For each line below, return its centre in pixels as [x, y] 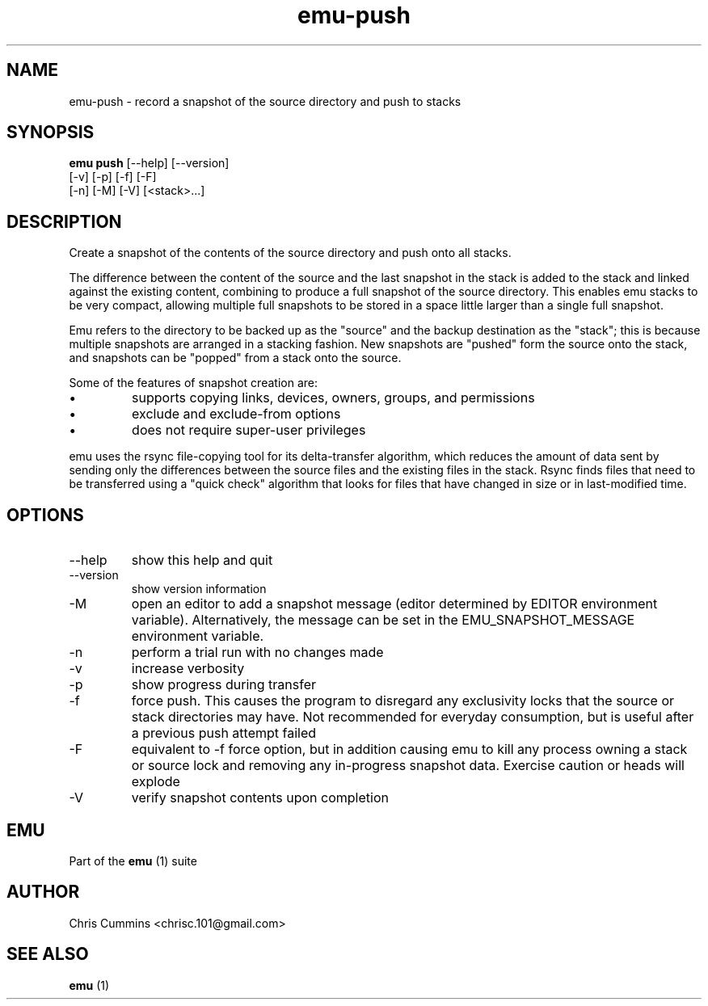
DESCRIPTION [64, 221]
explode [156, 782]
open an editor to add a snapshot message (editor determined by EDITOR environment [394, 604]
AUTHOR [43, 892]
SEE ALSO [48, 954]
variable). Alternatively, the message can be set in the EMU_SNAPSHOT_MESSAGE [383, 620]
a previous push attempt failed [224, 733]
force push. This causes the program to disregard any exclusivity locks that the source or [402, 701]
